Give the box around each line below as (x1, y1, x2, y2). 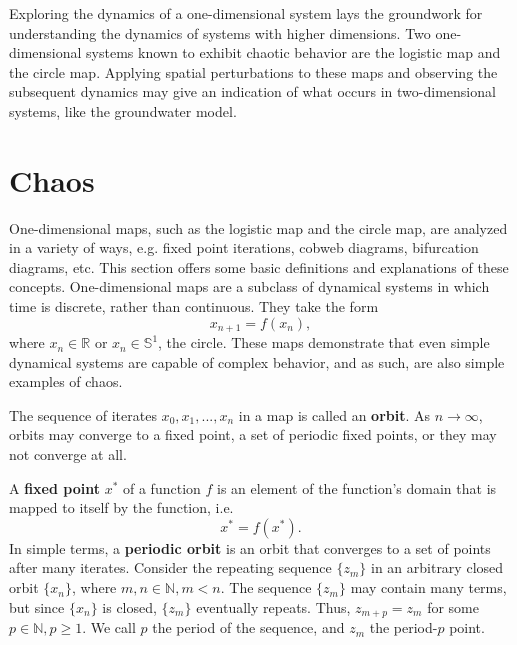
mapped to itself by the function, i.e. (9, 497, 234, 518)
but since (9, 596, 65, 617)
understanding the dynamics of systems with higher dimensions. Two (9, 22, 431, 43)
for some (427, 596, 479, 617)
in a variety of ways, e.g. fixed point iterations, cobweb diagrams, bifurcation (9, 237, 479, 258)
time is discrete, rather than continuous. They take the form (9, 296, 379, 317)
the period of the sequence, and (152, 617, 345, 638)
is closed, (102, 596, 157, 617)
